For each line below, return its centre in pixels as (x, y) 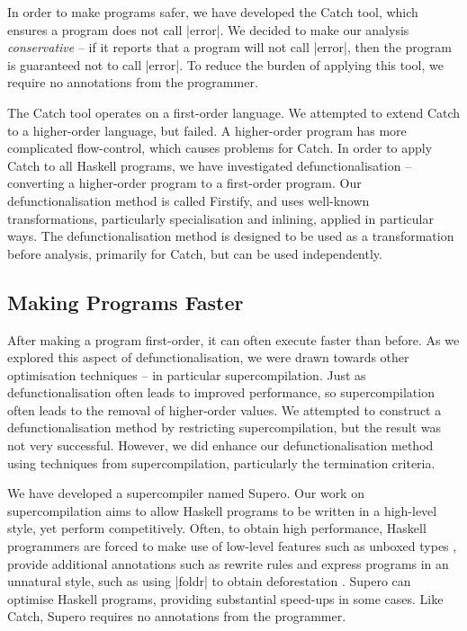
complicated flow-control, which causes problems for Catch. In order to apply (220, 148)
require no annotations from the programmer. (133, 82)
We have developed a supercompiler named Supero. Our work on (186, 493)
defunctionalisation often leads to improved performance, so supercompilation (221, 392)
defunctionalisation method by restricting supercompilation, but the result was (225, 427)
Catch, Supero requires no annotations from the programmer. (177, 616)
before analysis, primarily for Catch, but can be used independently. (195, 253)
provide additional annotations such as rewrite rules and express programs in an (228, 563)
